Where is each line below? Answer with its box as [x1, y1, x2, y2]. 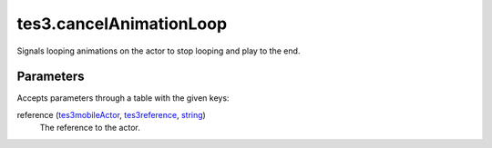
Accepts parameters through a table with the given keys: [16, 93, 230, 104]
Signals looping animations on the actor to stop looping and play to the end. [16, 45, 301, 56]
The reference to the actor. [39, 123, 140, 133]
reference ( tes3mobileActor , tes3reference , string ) [16, 109, 207, 120]
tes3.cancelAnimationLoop [16, 14, 228, 34]
